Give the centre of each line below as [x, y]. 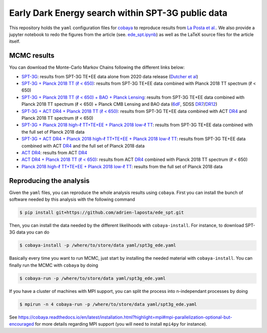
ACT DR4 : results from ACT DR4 [54, 152]
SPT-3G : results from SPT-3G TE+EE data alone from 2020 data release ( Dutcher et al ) [110, 76]
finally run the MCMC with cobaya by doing [54, 265]
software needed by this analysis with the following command [72, 199]
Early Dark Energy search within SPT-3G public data [118, 13]
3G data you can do [29, 232]
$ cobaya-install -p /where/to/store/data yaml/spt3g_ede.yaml [98, 245]
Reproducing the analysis [49, 181]
